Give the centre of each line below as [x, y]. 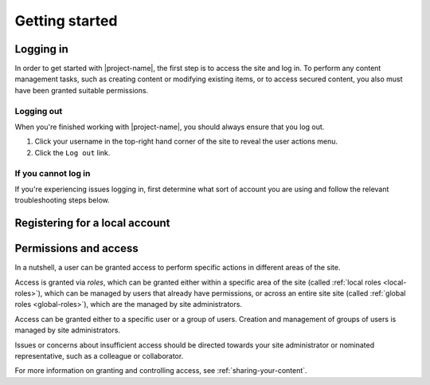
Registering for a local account [92, 223]
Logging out [39, 111]
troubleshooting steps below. [63, 200]
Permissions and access [76, 248]
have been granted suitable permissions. [82, 90]
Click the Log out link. [72, 152]
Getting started [66, 21]
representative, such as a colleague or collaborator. [99, 356]
